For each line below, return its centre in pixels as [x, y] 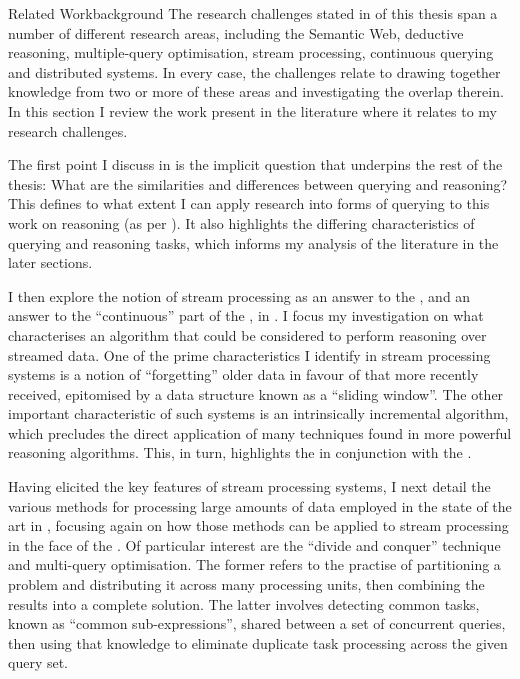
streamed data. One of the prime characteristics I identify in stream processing [249, 354]
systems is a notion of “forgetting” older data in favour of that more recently [243, 374]
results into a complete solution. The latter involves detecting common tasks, [244, 603]
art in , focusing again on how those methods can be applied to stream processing [258, 525]
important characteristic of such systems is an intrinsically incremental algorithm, [258, 413]
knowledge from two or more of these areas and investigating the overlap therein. [256, 91]
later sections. [50, 262]
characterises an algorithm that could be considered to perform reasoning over [247, 334]
